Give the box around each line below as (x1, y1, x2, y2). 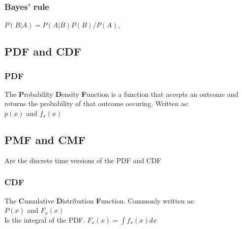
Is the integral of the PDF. (4, 214, 85, 225)
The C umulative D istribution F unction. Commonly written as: (4, 195, 195, 205)
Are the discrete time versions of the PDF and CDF (4, 155, 161, 165)
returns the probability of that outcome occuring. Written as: (4, 98, 189, 109)
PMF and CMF (4, 132, 86, 147)
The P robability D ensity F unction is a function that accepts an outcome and (4, 88, 239, 99)
